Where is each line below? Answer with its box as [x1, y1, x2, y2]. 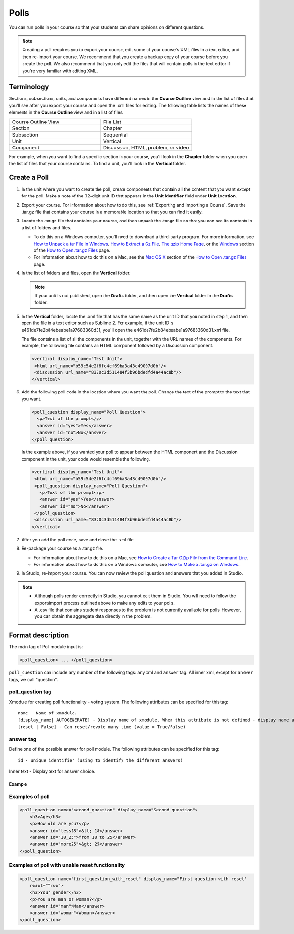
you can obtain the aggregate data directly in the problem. [34, 614, 152, 619]
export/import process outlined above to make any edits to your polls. [34, 600, 175, 606]
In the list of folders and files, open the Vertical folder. [21, 270, 131, 276]
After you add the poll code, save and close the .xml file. [21, 537, 135, 542]
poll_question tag [9, 688, 51, 695]
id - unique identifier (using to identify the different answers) [18, 758, 183, 763]
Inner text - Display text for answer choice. [9, 768, 96, 774]
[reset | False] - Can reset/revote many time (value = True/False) [18, 724, 186, 730]
